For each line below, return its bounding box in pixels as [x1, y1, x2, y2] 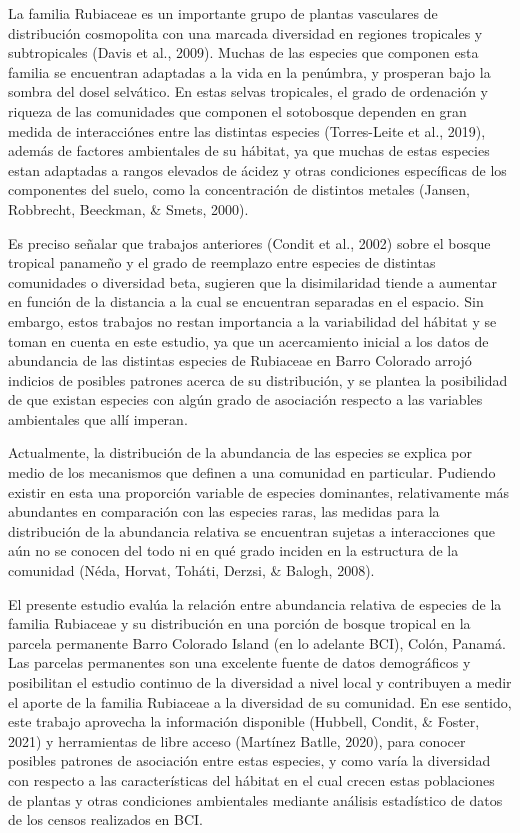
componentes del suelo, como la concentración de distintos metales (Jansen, [8, 179, 470, 200]
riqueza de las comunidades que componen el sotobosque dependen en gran [8, 100, 467, 121]
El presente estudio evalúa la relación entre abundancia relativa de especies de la [8, 593, 502, 614]
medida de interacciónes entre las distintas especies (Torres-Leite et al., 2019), [8, 120, 486, 141]
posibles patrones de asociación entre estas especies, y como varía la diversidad [8, 750, 491, 771]
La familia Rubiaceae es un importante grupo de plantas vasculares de [8, 3, 438, 23]
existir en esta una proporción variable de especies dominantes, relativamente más [8, 481, 510, 502]
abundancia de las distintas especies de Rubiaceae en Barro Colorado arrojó [8, 350, 472, 371]
